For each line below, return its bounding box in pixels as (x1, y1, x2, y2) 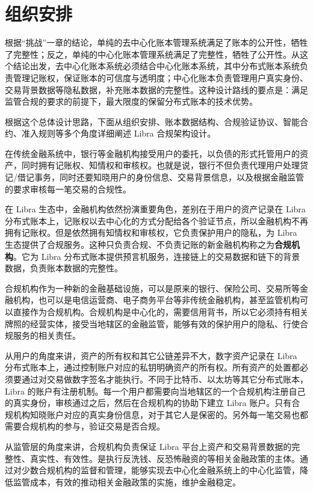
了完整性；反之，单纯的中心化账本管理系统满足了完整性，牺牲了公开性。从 (5, 48, 300, 60)
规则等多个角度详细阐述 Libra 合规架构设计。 (38, 127, 216, 140)
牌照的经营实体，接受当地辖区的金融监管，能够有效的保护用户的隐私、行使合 (5, 317, 308, 330)
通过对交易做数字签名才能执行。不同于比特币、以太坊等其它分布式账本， (21, 372, 308, 385)
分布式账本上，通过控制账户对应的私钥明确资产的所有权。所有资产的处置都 (5, 361, 300, 374)
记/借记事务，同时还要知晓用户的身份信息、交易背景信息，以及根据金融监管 (5, 171, 304, 183)
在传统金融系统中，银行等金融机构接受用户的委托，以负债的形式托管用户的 (5, 147, 300, 159)
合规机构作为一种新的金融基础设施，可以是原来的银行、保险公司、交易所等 (5, 281, 300, 294)
